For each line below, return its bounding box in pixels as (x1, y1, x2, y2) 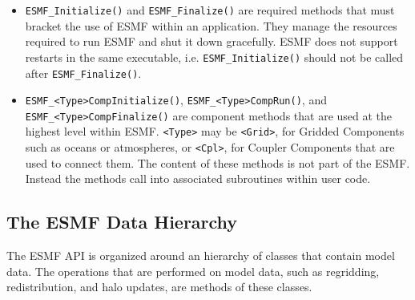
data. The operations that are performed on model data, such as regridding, (6, 262, 380, 279)
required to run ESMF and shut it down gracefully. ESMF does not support (25, 33, 398, 50)
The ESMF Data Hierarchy (6, 209, 238, 234)
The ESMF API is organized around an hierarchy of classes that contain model (6, 247, 395, 264)
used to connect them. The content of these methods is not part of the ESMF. (25, 154, 410, 171)
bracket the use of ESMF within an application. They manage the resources (25, 17, 397, 34)
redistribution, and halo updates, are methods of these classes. (6, 278, 312, 295)
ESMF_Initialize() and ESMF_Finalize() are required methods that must (25, 2, 395, 18)
